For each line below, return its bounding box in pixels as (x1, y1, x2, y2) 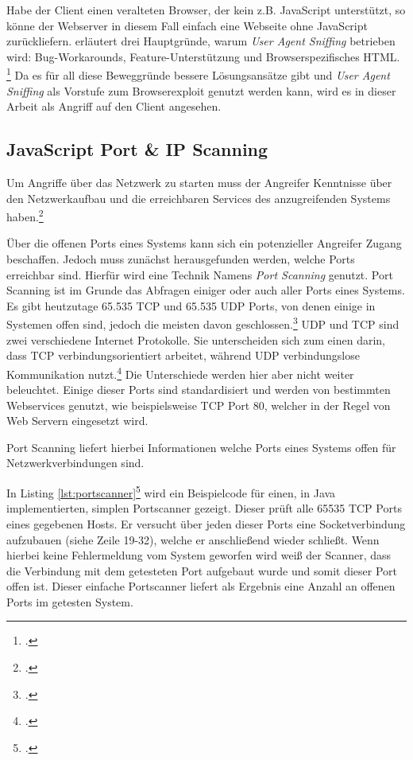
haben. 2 (6, 206, 44, 224)
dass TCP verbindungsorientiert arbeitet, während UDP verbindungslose (6, 347, 360, 364)
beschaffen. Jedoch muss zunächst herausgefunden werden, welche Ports (6, 251, 355, 267)
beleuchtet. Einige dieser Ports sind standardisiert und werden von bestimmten (6, 381, 391, 398)
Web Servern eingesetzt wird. (6, 412, 149, 429)
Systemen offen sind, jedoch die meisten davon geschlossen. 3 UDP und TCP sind (6, 314, 399, 333)
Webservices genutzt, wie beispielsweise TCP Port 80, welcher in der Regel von (6, 396, 391, 413)
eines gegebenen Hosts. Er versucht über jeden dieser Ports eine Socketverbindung (6, 515, 406, 532)
